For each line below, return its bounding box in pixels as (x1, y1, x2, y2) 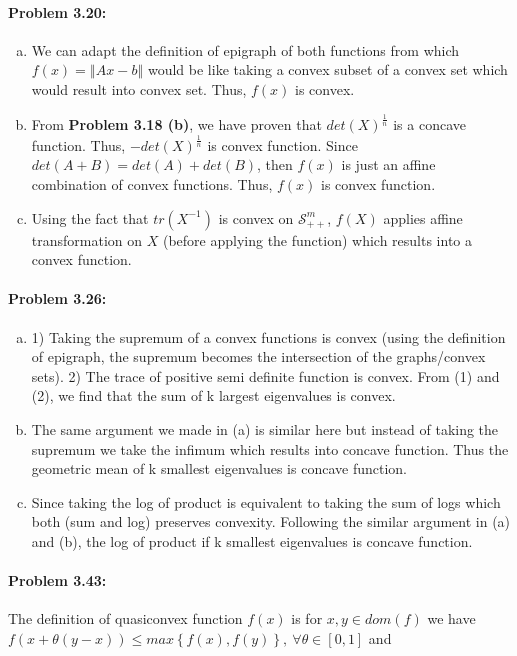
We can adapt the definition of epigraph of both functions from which (31, 39, 460, 60)
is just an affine (341, 154, 436, 175)
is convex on (218, 207, 294, 228)
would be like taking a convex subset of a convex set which (147, 59, 508, 80)
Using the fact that (31, 207, 149, 228)
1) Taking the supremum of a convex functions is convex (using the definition (31, 326, 506, 347)
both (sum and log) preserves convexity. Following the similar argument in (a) (31, 511, 511, 532)
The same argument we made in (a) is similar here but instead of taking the (31, 419, 499, 440)
